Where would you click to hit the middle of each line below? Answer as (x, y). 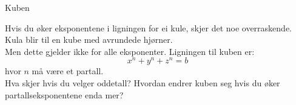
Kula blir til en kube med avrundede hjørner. (89, 40)
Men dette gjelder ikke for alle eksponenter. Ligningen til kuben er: (130, 51)
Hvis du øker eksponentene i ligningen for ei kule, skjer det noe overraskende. (149, 27)
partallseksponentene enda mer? (64, 94)
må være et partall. (68, 71)
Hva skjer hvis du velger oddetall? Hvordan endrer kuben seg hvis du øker (143, 83)
